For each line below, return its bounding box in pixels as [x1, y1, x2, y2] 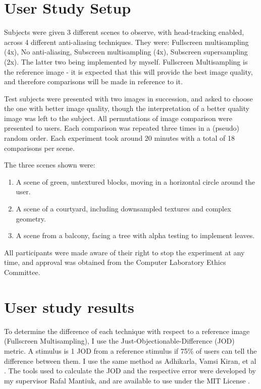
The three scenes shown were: [4, 159, 95, 170]
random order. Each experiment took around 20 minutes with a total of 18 [4, 133, 235, 143]
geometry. [16, 213, 46, 224]
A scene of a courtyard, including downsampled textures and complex [16, 203, 231, 214]
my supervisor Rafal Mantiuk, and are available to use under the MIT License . [4, 375, 250, 385]
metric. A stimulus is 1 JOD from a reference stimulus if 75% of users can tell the [4, 345, 257, 356]
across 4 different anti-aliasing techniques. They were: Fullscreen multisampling [4, 36, 249, 47]
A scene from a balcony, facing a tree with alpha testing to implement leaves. [16, 230, 255, 241]
